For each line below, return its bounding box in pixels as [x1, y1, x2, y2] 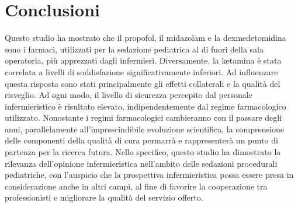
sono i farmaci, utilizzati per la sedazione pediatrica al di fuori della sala [5, 43, 264, 55]
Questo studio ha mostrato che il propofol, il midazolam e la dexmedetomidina [5, 31, 286, 44]
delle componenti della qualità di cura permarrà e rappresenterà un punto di [5, 134, 278, 146]
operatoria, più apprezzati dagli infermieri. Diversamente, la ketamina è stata [5, 54, 282, 66]
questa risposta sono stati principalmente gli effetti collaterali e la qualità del [5, 77, 280, 89]
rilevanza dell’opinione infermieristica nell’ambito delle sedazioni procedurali [5, 157, 278, 169]
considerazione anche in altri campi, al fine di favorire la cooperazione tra [5, 180, 268, 192]
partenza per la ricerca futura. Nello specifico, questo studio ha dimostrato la [5, 146, 281, 158]
